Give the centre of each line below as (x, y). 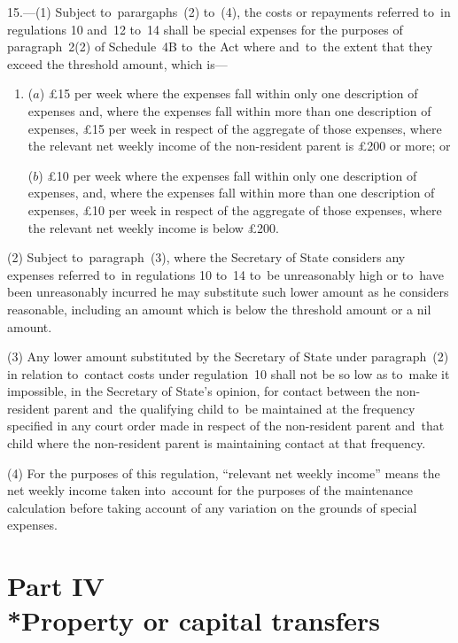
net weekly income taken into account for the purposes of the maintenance (210, 490)
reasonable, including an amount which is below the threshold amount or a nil (219, 309)
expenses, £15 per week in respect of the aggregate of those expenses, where (235, 128)
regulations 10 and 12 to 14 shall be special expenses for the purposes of (205, 29)
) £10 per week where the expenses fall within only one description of (228, 175)
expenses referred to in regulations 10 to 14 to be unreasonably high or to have (225, 274)
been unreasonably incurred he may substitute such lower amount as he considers (228, 292)
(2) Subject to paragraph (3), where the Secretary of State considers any (206, 257)
